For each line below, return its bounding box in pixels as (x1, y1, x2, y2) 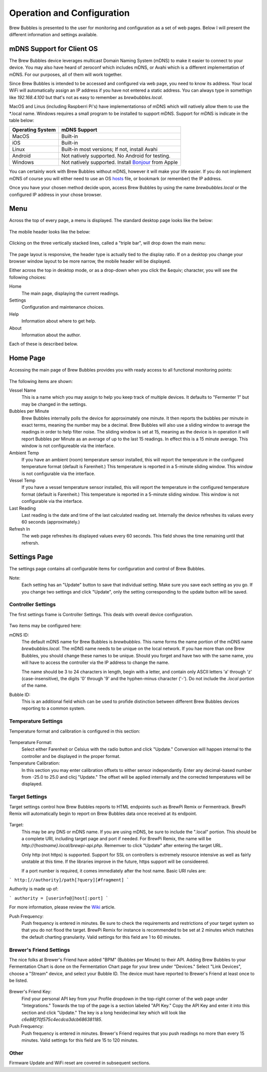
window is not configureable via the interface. (21, 443, 115, 449)
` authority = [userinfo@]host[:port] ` (9, 895, 109, 901)
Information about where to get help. (21, 318, 96, 324)
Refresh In (9, 526, 30, 532)
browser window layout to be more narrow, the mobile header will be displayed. (9, 258, 171, 264)
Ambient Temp (9, 450, 39, 456)
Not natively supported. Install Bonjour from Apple (61, 159, 178, 166)
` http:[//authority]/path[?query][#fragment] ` (9, 877, 130, 883)
